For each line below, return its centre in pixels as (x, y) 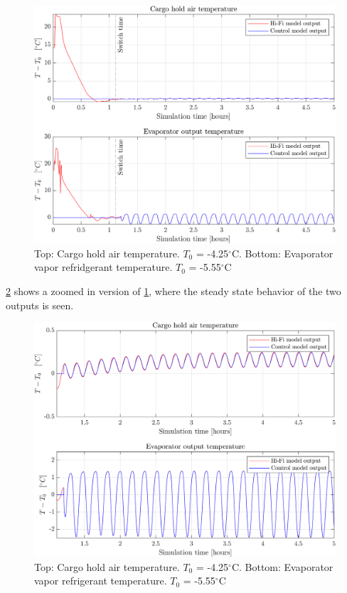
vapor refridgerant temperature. (103, 267)
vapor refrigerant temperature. (101, 581)
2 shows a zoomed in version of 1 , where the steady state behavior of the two (173, 290)
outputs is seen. (40, 305)
